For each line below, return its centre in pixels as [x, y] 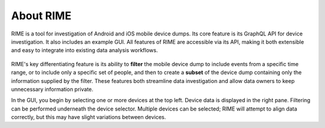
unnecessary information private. [52, 89]
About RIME [41, 16]
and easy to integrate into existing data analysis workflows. [85, 50]
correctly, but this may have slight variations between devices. [89, 117]
